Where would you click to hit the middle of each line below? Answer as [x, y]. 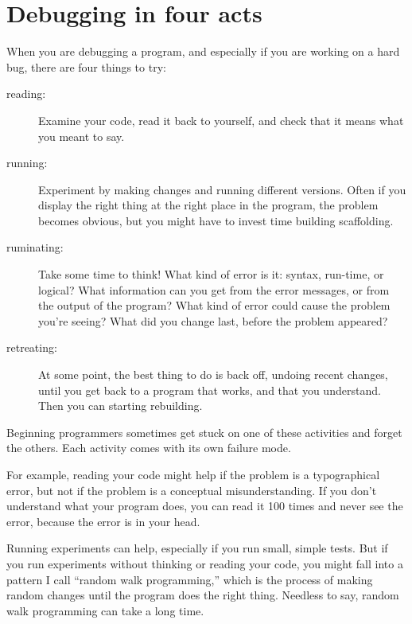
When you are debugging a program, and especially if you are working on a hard [203, 51]
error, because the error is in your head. [103, 521]
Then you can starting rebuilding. [120, 406]
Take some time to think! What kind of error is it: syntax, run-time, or [211, 274]
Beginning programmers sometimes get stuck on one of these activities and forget [204, 432]
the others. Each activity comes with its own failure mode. [149, 448]
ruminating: [35, 247]
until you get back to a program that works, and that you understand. [210, 390]
